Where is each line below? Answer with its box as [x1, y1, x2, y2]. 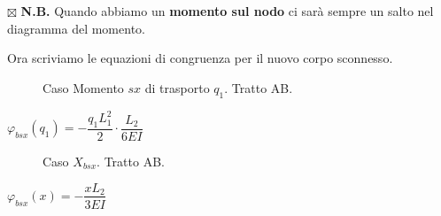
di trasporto [144, 78, 210, 96]
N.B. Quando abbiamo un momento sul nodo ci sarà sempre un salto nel [20, 2, 434, 19]
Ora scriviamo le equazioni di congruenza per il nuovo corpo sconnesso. [7, 49, 393, 67]
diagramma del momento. [7, 19, 145, 37]
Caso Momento [43, 78, 124, 96]
